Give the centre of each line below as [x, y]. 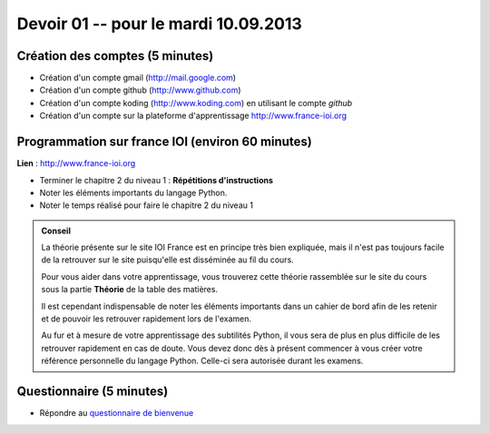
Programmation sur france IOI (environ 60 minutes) [164, 142]
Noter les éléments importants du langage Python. [133, 192]
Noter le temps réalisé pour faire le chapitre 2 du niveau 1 [147, 205]
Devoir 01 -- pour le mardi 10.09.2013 [160, 24]
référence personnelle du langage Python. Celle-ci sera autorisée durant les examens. [202, 361]
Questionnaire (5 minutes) [93, 392]
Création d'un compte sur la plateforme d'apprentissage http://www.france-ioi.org [193, 116]
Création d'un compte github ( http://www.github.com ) [140, 90]
